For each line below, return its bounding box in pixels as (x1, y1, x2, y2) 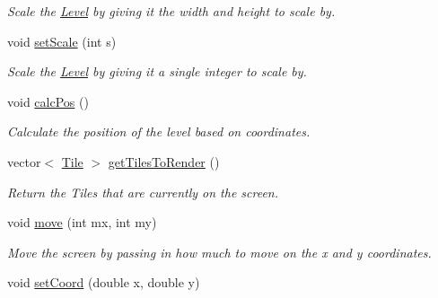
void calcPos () (7, 92, 89, 110)
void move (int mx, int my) (7, 213, 157, 232)
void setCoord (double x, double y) (7, 273, 200, 292)
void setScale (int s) (7, 31, 117, 50)
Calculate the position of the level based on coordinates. (7, 122, 311, 141)
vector (7, 152, 41, 171)
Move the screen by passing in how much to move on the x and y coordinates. (7, 242, 432, 261)
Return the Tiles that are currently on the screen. (7, 182, 279, 201)
